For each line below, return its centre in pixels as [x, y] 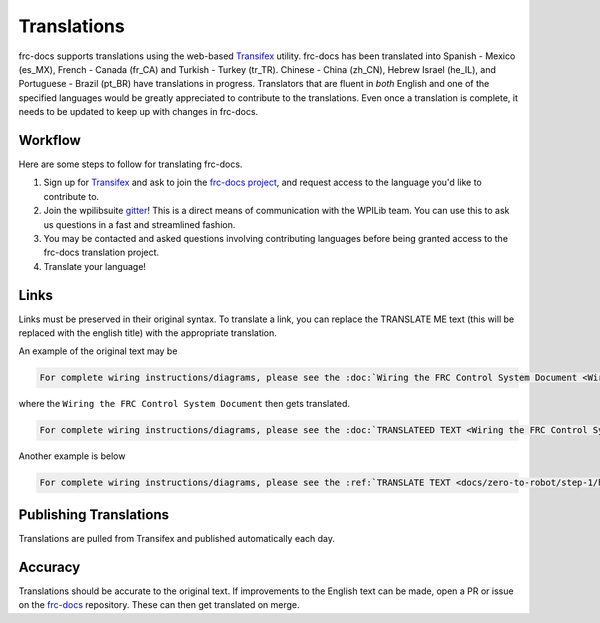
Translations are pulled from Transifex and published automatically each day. [176, 538]
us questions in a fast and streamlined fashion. [139, 224]
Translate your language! [95, 266]
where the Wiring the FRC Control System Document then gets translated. [184, 404]
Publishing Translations [94, 514]
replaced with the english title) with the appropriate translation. [147, 333]
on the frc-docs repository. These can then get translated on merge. [159, 605]
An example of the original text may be [98, 351]
